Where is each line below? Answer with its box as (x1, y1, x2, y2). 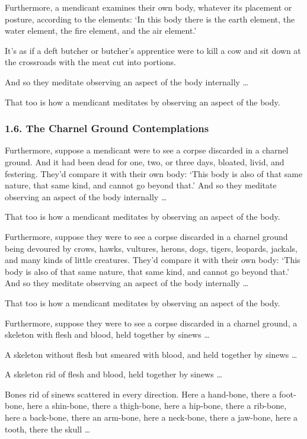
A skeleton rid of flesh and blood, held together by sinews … (5, 368, 222, 380)
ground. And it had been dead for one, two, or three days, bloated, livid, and (5, 155, 284, 168)
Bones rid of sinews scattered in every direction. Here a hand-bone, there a (5, 387, 277, 400)
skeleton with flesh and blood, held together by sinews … (5, 328, 210, 341)
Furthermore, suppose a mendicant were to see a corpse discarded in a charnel (5, 144, 289, 156)
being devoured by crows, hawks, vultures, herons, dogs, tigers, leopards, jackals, (5, 242, 298, 254)
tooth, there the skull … (5, 422, 91, 435)
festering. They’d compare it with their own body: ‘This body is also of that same (5, 167, 303, 180)
